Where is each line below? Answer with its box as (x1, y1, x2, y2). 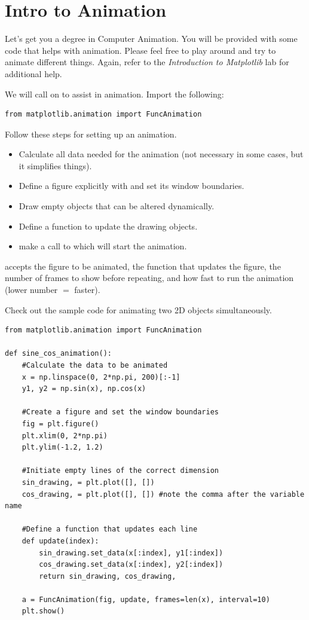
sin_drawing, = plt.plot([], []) (22, 478, 155, 487)
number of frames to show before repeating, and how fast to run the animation (5, 271, 294, 284)
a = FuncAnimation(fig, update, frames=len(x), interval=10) (22, 595, 270, 604)
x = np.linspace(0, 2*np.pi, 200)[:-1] (22, 372, 180, 381)
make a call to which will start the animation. (19, 240, 187, 252)
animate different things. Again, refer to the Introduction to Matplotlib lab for (5, 56, 289, 68)
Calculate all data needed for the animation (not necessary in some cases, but (19, 148, 304, 160)
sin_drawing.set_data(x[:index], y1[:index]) (39, 548, 224, 557)
